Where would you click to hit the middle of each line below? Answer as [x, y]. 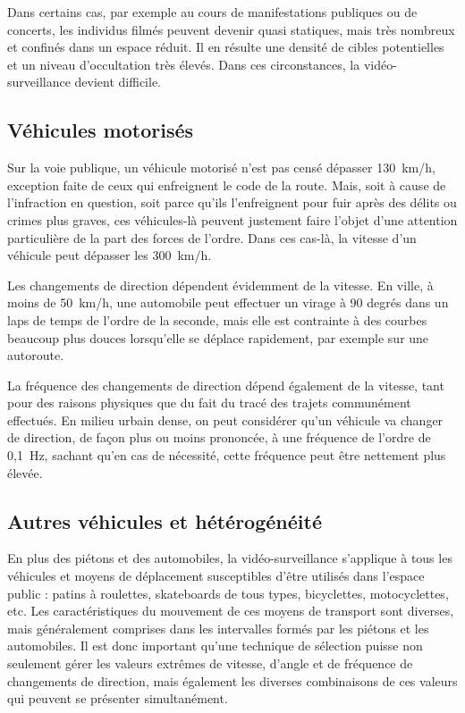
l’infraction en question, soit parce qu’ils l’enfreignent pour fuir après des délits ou [232, 202]
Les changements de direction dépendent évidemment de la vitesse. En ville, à [220, 285]
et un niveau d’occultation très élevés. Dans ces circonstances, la [184, 64]
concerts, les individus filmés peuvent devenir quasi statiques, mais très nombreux [231, 29]
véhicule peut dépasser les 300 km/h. [110, 255]
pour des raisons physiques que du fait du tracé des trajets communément [209, 403]
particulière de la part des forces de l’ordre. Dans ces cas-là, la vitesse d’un [212, 237]
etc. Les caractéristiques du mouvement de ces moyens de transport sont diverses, [231, 611]
